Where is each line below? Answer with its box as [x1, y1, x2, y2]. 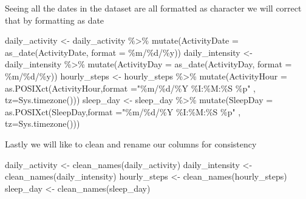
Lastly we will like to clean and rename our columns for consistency [5, 137, 257, 150]
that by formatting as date [5, 13, 104, 26]
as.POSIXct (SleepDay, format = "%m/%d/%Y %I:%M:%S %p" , [5, 105, 241, 118]
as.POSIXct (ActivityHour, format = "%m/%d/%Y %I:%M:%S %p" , [5, 81, 256, 94]
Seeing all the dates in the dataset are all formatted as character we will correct [5, 2, 302, 14]
